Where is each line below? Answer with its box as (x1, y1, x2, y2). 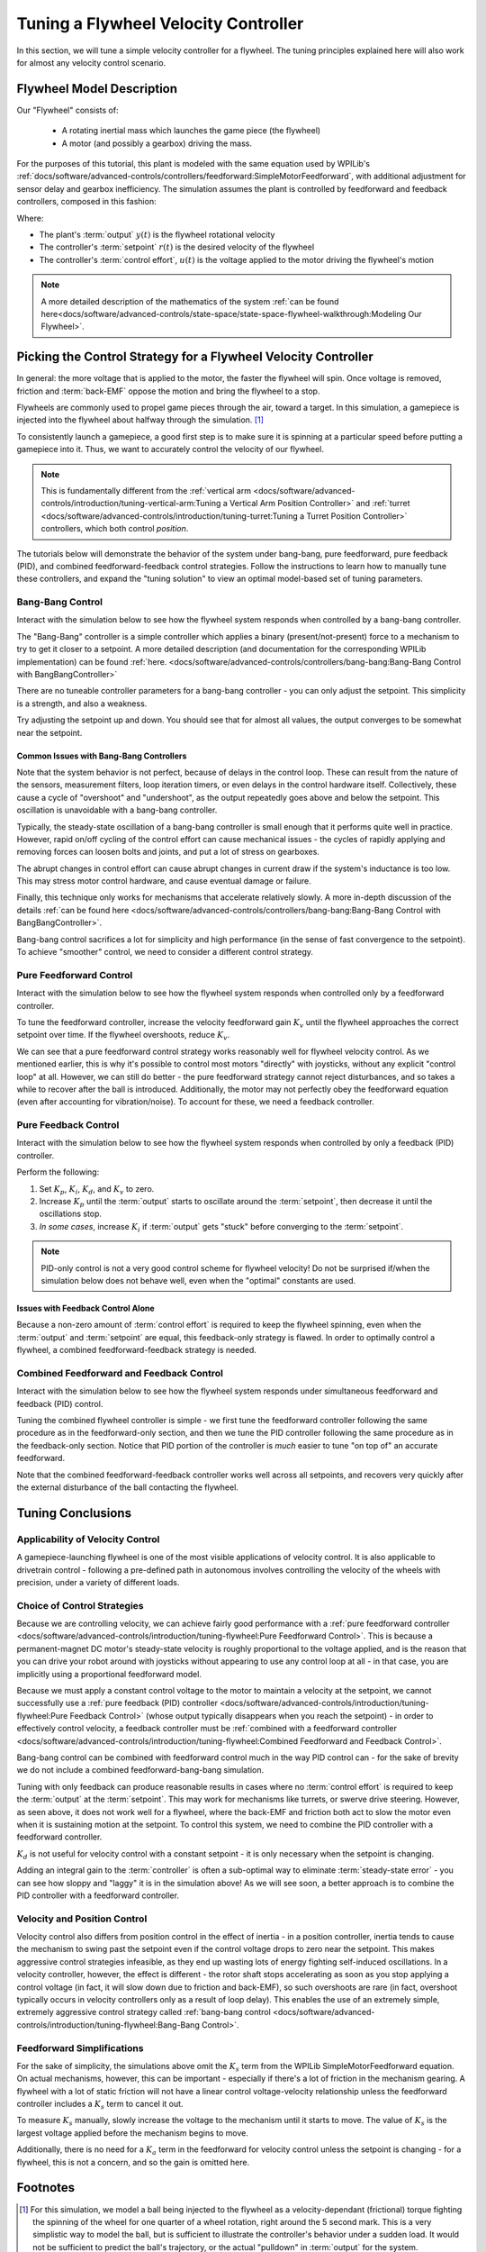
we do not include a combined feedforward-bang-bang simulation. (16, 1765, 265, 1775)
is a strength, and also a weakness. (16, 698, 148, 709)
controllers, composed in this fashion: (16, 196, 157, 207)
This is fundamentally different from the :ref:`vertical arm (40, 485, 252, 495)
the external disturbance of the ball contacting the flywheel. (16, 1482, 238, 1493)
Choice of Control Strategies (16, 1599, 144, 1612)
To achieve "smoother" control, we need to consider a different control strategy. (16, 947, 314, 958)
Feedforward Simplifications (16, 2041, 144, 2054)
